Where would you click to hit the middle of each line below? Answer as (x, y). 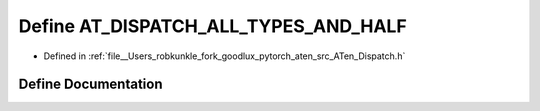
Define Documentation (90, 84)
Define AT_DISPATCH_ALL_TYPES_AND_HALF (212, 26)
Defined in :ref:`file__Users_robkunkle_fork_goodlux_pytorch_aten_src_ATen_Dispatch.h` (224, 56)
